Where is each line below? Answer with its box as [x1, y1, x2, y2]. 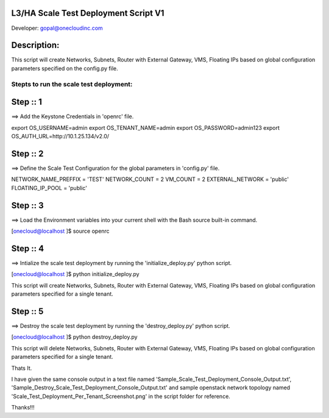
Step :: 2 [11, 148, 44, 158]
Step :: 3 [11, 200, 44, 210]
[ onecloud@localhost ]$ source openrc [11, 227, 110, 235]
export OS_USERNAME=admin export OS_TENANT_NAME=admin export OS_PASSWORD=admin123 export [11, 124, 280, 131]
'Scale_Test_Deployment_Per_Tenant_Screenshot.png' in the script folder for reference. [11, 392, 231, 400]
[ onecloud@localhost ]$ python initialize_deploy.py [11, 271, 140, 278]
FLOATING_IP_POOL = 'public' [11, 184, 88, 191]
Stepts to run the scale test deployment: [11, 80, 133, 88]
